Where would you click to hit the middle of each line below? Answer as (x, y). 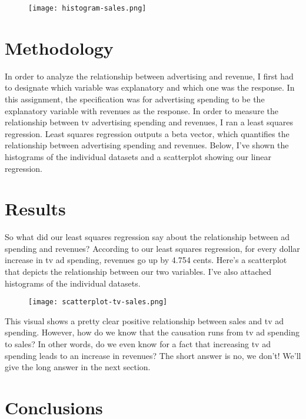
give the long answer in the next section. (78, 367)
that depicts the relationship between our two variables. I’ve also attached (138, 272)
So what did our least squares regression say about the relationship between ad (147, 237)
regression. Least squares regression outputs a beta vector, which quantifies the (147, 133)
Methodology (59, 47)
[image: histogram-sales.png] (87, 8)
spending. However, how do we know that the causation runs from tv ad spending (152, 332)
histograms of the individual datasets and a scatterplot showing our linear (138, 156)
